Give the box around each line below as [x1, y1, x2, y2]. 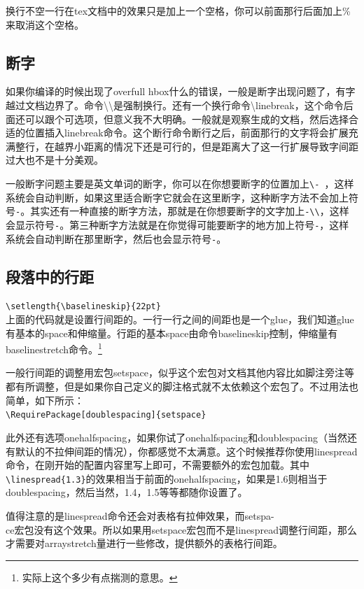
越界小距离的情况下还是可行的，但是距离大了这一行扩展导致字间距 [54, 139, 358, 153]
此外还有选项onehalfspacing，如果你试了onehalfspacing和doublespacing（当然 [6, 430, 347, 444]
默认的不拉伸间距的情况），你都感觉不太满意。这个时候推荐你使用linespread [15, 443, 358, 458]
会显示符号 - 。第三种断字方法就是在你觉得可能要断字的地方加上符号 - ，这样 [6, 217, 349, 232]
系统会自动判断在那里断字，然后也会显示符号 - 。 [6, 231, 227, 246]
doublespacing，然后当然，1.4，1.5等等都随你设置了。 [6, 485, 248, 499]
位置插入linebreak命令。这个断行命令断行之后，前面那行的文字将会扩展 [24, 125, 349, 140]
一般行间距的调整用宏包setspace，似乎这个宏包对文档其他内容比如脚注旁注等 [6, 365, 354, 380]
